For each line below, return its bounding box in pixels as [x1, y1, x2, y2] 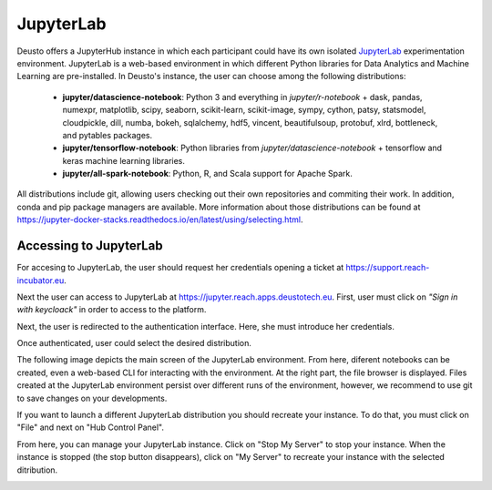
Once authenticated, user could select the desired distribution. [16, 338, 252, 349]
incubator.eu [16, 274, 65, 286]
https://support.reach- [345, 262, 430, 273]
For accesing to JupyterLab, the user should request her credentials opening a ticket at [16, 262, 344, 273]
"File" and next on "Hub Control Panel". [16, 422, 164, 433]
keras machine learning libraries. [62, 155, 186, 166]
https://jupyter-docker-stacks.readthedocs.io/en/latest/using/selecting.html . [16, 214, 304, 225]
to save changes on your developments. [16, 393, 168, 403]
